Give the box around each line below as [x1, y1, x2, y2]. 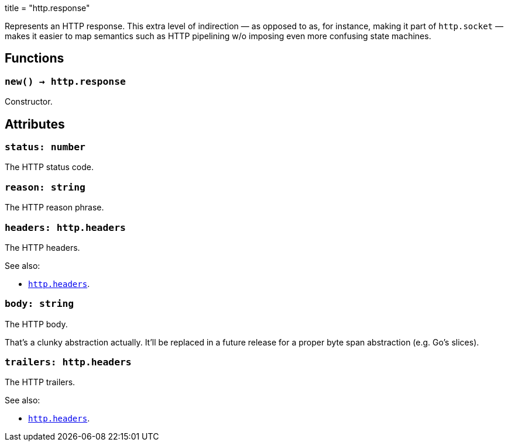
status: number [5, 141, 85, 153]
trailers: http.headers [5, 357, 132, 368]
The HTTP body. [5, 319, 68, 329]
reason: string [5, 181, 85, 193]
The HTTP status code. [5, 162, 94, 172]
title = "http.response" [5, 3, 90, 13]
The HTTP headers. [5, 242, 80, 253]
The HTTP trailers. [5, 377, 75, 388]
